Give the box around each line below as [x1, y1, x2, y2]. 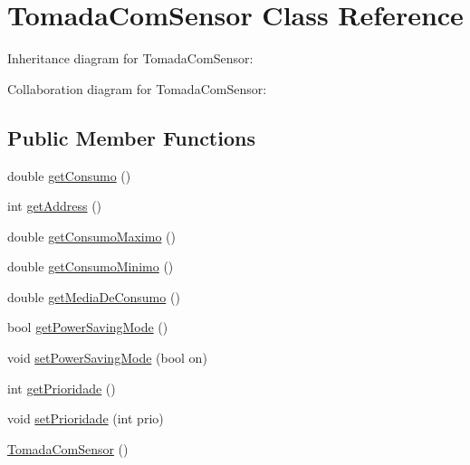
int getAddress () [7, 196, 102, 215]
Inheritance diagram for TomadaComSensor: [7, 49, 254, 68]
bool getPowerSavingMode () [7, 318, 168, 337]
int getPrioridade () [7, 378, 116, 397]
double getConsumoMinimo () [7, 257, 174, 276]
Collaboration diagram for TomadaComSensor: [7, 79, 267, 98]
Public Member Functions [7, 123, 255, 151]
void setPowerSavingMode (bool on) [7, 348, 207, 367]
